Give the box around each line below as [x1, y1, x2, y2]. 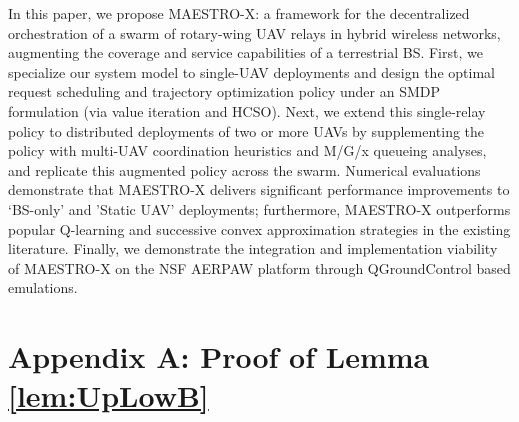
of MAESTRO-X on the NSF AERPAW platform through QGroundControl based [8, 257, 511, 278]
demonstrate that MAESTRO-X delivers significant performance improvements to [8, 179, 510, 200]
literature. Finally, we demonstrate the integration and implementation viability [8, 238, 498, 259]
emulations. [8, 277, 78, 298]
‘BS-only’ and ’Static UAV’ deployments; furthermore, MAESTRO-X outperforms [8, 198, 511, 219]
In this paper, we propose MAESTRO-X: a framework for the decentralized [8, 3, 470, 23]
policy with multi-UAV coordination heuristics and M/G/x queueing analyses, [8, 140, 487, 161]
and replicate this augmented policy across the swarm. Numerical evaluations [8, 159, 481, 180]
